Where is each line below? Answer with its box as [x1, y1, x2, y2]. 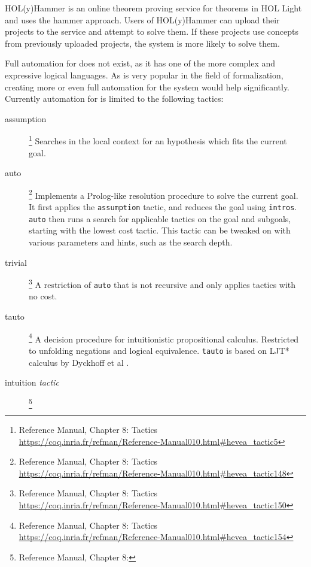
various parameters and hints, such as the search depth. [29, 235, 233, 248]
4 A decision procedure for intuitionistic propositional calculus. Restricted [29, 331, 299, 345]
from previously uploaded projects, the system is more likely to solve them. [5, 37, 280, 49]
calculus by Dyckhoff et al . [29, 356, 129, 368]
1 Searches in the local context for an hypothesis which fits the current [29, 133, 287, 147]
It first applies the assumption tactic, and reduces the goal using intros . [29, 201, 297, 213]
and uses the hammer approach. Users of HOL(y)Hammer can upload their [5, 13, 280, 26]
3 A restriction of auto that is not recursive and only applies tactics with [29, 277, 296, 290]
